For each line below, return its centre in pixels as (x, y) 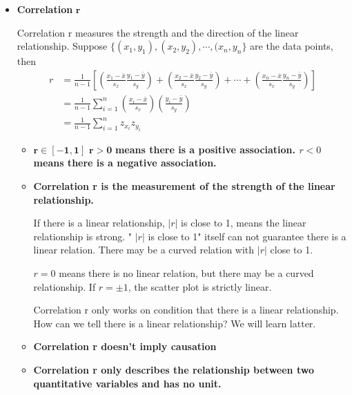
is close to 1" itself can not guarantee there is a (247, 236)
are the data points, (292, 46)
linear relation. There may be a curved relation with (144, 250)
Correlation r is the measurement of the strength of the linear (184, 185)
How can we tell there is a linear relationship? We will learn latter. (175, 323)
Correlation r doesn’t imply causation (125, 346)
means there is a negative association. (125, 163)
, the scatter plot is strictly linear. (200, 286)
